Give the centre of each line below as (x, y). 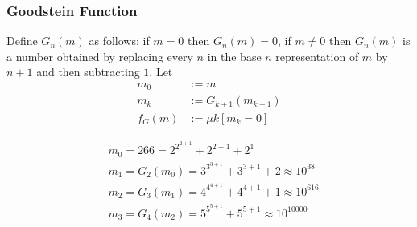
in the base (234, 56)
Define (22, 41)
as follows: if (119, 41)
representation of (317, 56)
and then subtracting (88, 72)
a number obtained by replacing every (100, 56)
